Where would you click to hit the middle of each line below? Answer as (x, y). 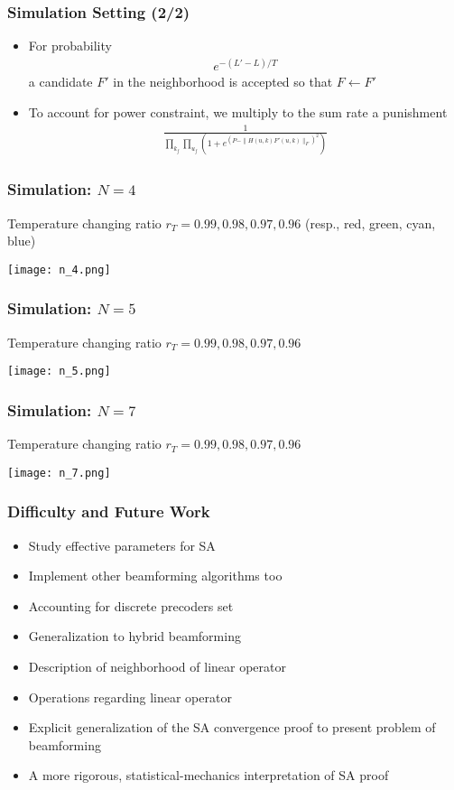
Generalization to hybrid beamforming (134, 636)
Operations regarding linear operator (130, 697)
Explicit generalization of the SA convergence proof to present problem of (232, 727)
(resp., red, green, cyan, (371, 223)
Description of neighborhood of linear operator (157, 666)
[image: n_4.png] (59, 270)
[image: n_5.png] (59, 372)
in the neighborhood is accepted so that (223, 82)
